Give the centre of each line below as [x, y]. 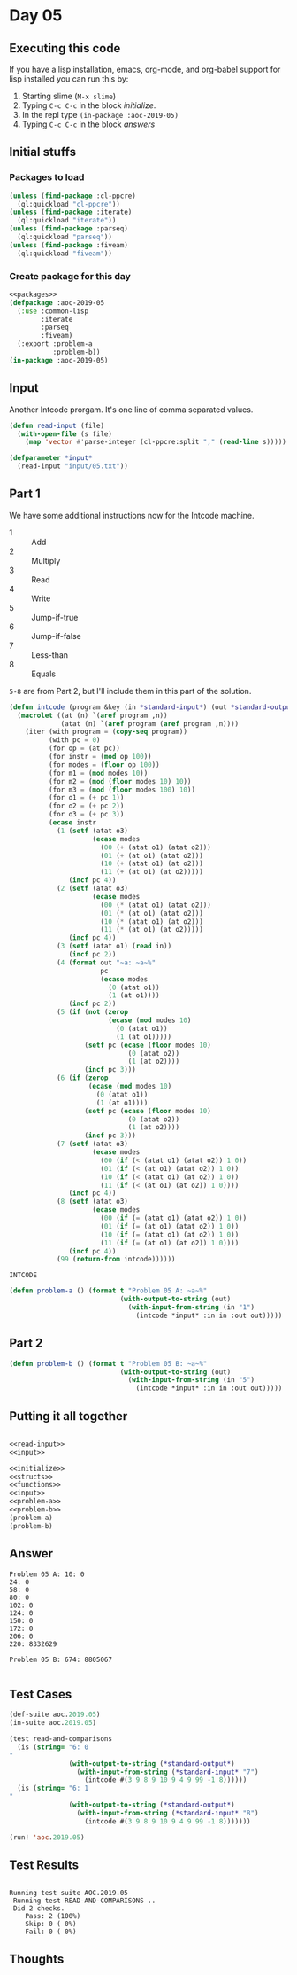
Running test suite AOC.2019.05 [69, 1893]
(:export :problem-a [55, 344]
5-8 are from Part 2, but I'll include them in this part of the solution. [130, 691]
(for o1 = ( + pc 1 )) [86, 798]
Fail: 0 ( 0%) [51, 1932]
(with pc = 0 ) [74, 740]
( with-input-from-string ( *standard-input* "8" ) [168, 1813]
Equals [43, 674]
